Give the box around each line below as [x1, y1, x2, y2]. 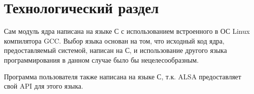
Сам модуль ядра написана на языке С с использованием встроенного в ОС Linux [4, 26, 250, 36]
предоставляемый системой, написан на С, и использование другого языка [4, 45, 227, 55]
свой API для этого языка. [4, 81, 83, 91]
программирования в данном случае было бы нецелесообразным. [4, 54, 199, 65]
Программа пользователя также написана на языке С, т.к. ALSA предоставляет [4, 71, 241, 81]
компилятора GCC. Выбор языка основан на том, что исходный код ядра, [4, 35, 224, 46]
